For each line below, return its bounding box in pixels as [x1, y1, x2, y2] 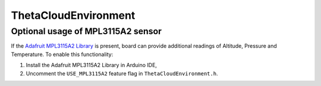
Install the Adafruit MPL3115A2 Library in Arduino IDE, [26, 62, 158, 69]
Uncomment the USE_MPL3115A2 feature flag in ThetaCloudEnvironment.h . [26, 70, 218, 77]
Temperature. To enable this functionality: [11, 51, 114, 58]
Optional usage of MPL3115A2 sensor [11, 26, 162, 37]
